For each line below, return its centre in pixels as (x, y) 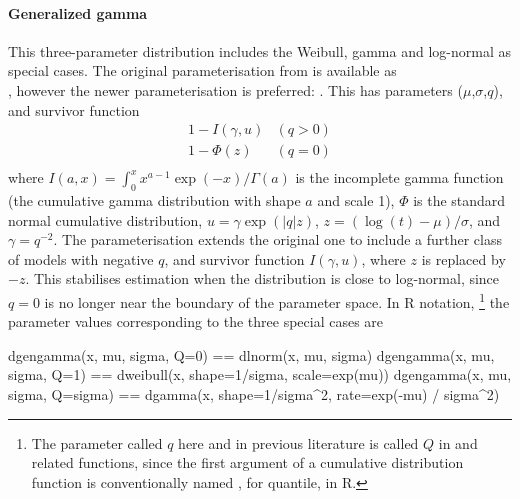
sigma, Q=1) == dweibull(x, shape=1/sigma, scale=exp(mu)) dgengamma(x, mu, (260, 374)
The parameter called (97, 442)
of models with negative (81, 258)
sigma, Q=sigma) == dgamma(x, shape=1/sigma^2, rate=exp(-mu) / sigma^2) (254, 394)
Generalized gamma (78, 12)
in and (458, 442)
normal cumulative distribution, (105, 219)
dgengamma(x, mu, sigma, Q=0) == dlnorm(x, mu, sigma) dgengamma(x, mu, (251, 354)
